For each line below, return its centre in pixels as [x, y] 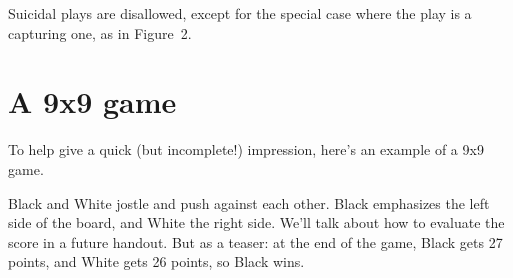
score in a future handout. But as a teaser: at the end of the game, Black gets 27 [255, 241]
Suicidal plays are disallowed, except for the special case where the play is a [240, 13]
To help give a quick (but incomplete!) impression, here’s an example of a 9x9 [246, 149]
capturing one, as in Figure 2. [100, 32]
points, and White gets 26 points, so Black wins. [156, 261]
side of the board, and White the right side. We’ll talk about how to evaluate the [256, 222]
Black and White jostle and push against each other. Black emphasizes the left [249, 202]
